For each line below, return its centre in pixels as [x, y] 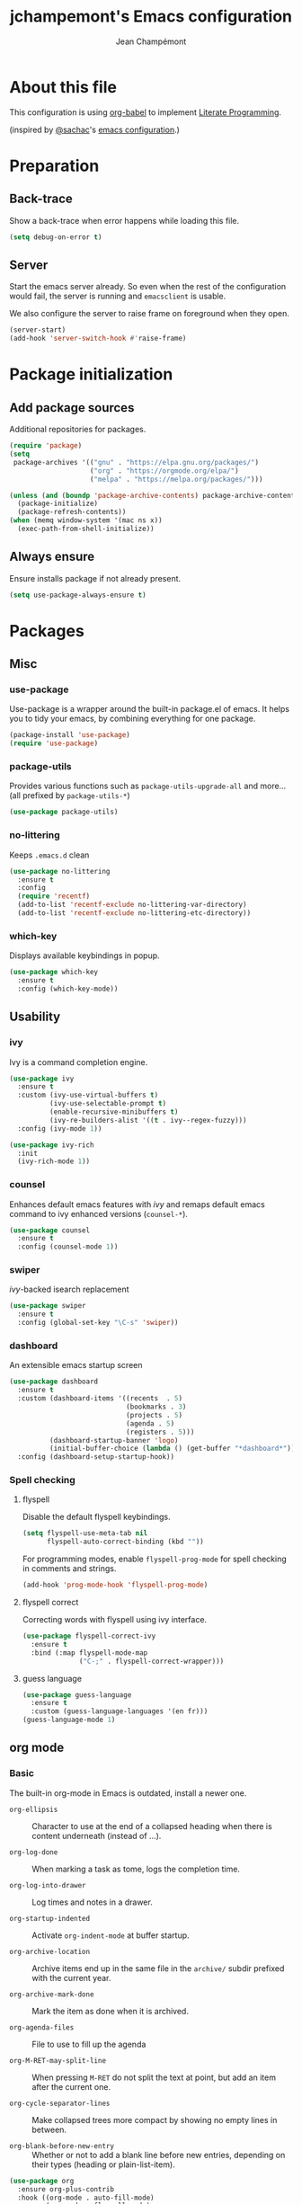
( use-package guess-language [77, 1695]
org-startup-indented [50, 1918]
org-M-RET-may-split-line [58, 2060]
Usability [35, 1017]
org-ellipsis [34, 1809]
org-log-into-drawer [48, 1885]
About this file [63, 87]
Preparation [54, 166]
